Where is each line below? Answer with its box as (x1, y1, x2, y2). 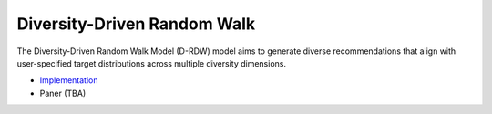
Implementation (39, 75, 98, 86)
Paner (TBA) (39, 88, 87, 98)
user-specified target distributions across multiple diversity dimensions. (16, 57, 287, 68)
